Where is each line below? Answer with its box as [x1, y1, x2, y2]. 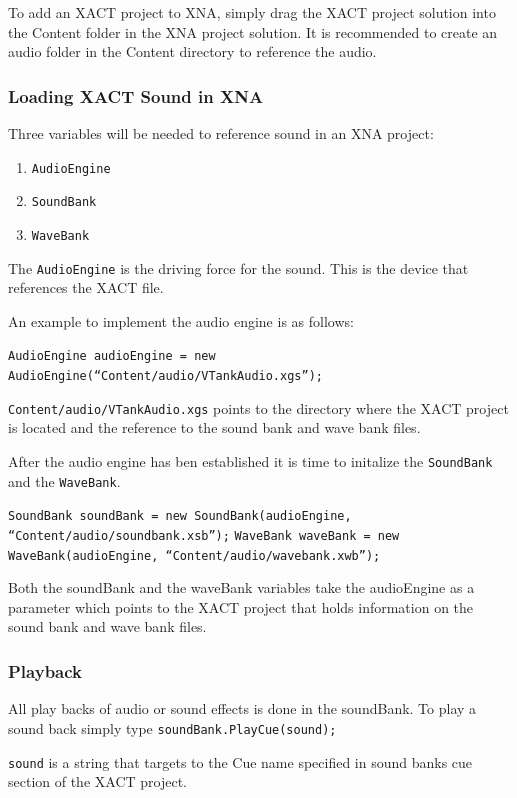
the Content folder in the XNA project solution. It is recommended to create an [8, 21, 498, 42]
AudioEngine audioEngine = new [8, 349, 216, 364]
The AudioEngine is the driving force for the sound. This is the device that [8, 257, 469, 278]
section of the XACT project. [8, 771, 187, 792]
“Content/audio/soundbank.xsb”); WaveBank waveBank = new [8, 528, 400, 543]
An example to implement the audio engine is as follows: [8, 310, 354, 331]
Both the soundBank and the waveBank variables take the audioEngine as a [8, 577, 475, 598]
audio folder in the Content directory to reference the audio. [8, 41, 377, 62]
